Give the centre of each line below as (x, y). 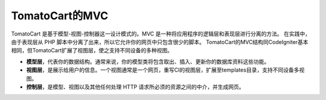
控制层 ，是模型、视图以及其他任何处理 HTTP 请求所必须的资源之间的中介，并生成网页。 (135, 87)
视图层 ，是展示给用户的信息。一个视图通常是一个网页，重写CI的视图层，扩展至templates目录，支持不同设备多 (163, 70)
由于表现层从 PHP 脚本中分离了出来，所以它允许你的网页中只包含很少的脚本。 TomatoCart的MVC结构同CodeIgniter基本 (160, 42)
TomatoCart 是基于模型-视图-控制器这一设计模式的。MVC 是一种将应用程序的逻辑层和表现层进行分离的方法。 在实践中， (161, 34)
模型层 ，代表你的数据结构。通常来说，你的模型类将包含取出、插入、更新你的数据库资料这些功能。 (148, 61)
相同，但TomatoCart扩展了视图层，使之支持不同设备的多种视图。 (92, 51)
